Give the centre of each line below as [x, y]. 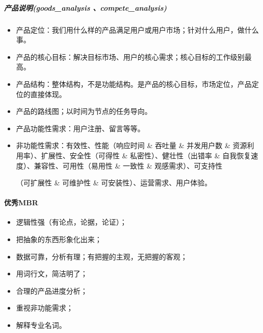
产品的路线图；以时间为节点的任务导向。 [84, 111]
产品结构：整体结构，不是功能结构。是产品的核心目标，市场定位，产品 [134, 84]
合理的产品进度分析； [52, 290]
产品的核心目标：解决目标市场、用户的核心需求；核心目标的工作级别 [130, 56]
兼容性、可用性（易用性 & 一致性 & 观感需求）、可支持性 [128, 165]
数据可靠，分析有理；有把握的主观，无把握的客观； [102, 256]
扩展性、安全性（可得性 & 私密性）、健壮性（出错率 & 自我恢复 [146, 155]
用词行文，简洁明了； [52, 273]
